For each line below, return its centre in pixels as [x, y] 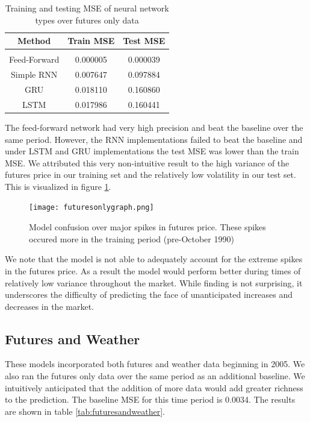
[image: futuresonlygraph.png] [91, 208]
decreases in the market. [49, 306]
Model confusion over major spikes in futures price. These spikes [147, 227]
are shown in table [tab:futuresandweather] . [85, 411]
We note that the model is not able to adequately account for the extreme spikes [154, 259]
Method [34, 41]
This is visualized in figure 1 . [58, 186]
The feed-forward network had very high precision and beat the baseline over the [154, 127]
